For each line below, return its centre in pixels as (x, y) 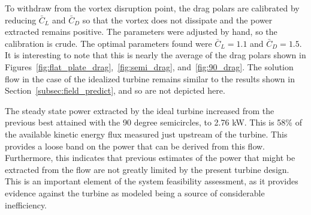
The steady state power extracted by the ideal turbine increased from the (140, 110)
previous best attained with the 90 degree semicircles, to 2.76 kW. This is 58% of (153, 122)
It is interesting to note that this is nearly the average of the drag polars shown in (155, 55)
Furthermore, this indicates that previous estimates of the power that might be (150, 158)
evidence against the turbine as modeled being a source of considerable (135, 192)
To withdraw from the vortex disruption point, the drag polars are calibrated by (152, 8)
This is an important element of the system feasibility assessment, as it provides (152, 181)
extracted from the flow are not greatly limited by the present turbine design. (147, 169)
